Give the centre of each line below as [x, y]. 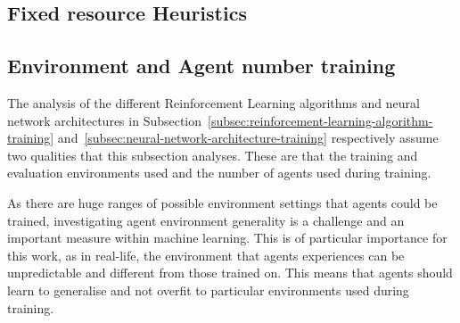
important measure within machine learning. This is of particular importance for [227, 238]
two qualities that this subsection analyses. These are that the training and [213, 155]
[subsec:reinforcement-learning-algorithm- [320, 120]
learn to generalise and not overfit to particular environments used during [208, 290]
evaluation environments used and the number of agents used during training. [219, 173]
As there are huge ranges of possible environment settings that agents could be [222, 202]
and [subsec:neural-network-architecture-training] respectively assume [248, 138]
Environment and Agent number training [201, 66]
